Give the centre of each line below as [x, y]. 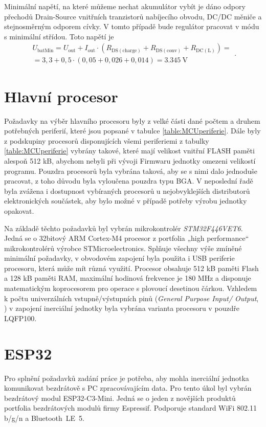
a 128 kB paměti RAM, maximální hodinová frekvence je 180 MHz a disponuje [128, 278]
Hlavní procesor [61, 96]
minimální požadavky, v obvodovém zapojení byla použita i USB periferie [119, 258]
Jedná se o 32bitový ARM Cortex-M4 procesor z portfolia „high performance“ [127, 238]
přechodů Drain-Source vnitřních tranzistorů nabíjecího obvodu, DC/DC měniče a [133, 16]
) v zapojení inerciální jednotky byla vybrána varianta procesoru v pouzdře [122, 308]
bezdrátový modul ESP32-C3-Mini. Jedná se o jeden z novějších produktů [120, 398]
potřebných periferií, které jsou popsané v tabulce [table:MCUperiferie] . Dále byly [132, 131]
